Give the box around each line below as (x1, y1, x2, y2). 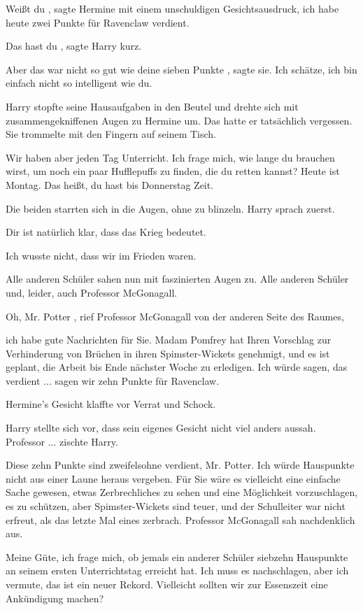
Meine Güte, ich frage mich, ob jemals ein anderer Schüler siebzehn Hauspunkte (6, 549, 348, 564)
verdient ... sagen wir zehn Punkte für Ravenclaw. (6, 373, 220, 388)
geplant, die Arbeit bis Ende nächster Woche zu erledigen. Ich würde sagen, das (6, 360, 348, 374)
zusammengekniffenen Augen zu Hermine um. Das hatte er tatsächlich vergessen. (6, 113, 353, 127)
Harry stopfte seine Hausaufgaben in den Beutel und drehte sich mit (6, 99, 299, 113)
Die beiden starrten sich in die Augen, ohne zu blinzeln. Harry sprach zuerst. (6, 201, 335, 215)
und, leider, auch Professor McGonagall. (6, 285, 178, 299)
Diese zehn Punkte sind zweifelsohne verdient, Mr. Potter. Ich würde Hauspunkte (6, 457, 355, 472)
